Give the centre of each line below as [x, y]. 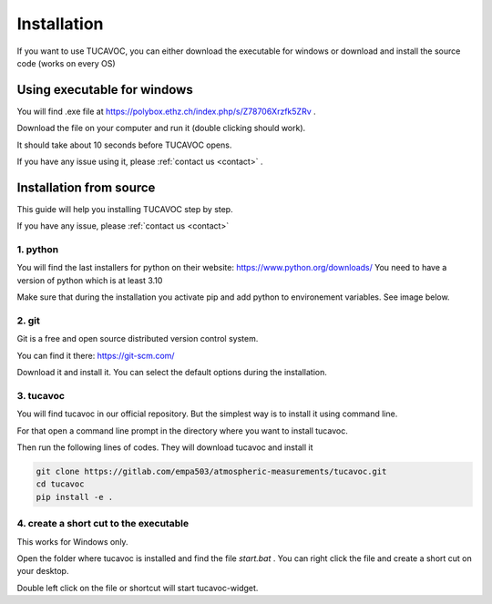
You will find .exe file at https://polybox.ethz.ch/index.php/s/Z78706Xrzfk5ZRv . [166, 111]
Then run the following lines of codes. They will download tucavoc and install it [165, 447]
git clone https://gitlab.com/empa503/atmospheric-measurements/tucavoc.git [211, 472]
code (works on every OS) [66, 63]
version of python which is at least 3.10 [90, 280]
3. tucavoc [41, 395]
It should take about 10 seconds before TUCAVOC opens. [124, 145]
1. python [38, 250]
